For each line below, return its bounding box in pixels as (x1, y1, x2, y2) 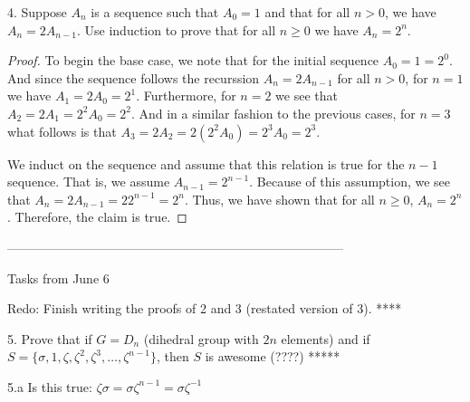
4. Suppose (7, 3, 67, 21)
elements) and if (281, 329, 370, 348)
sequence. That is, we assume (7, 172, 170, 191)
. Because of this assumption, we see (249, 172, 451, 191)
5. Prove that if (7, 329, 92, 348)
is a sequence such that (91, 3, 219, 21)
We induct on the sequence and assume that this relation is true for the (7, 154, 405, 173)
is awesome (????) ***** (205, 347, 341, 366)
